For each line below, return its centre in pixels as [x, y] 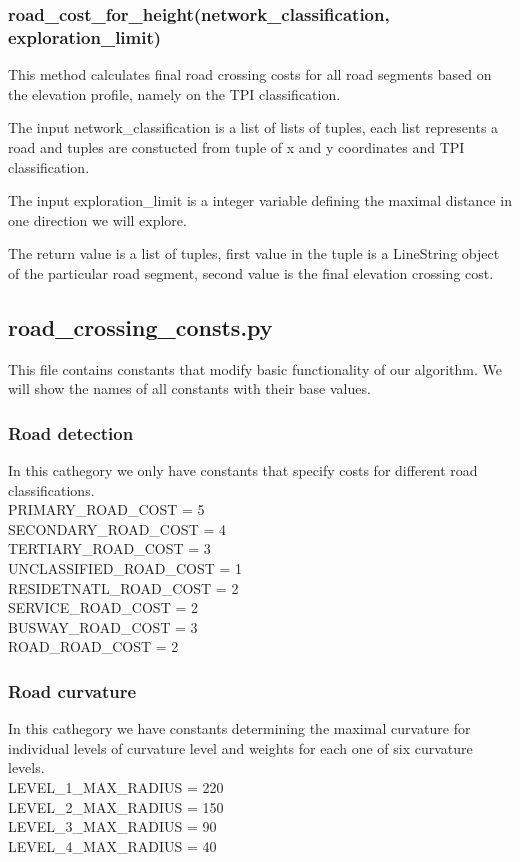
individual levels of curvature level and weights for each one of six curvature [240, 747]
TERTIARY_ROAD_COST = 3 [109, 548]
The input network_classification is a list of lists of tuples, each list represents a [253, 127]
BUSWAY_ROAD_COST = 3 [103, 626]
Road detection [71, 432]
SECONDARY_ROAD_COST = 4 [117, 528]
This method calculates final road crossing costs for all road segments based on [250, 74]
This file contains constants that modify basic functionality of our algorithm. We [255, 368]
